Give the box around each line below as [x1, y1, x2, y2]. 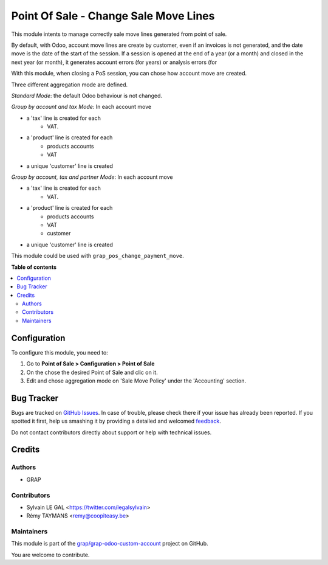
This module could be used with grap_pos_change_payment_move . [11, 252, 185, 260]
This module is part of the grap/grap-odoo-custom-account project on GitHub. [11, 540, 208, 547]
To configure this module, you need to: [11, 348, 109, 356]
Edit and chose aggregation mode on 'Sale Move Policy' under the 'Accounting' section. [26, 377, 246, 384]
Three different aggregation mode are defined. [11, 81, 128, 88]
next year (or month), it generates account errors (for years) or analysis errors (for [11, 58, 217, 66]
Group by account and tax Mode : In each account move [11, 103, 152, 111]
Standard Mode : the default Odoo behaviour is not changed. [11, 92, 163, 99]
